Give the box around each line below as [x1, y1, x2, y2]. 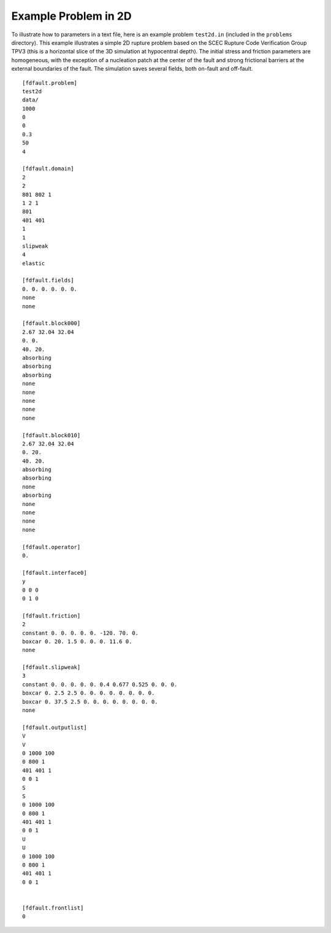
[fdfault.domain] [22, 165, 74, 172]
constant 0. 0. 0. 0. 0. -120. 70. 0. [22, 630, 139, 636]
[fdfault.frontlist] [22, 905, 84, 912]
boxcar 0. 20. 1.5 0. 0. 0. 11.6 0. [22, 638, 132, 645]
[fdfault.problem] [22, 79, 78, 86]
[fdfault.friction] [22, 612, 81, 619]
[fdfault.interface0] [22, 569, 87, 576]
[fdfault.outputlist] [22, 724, 87, 731]
